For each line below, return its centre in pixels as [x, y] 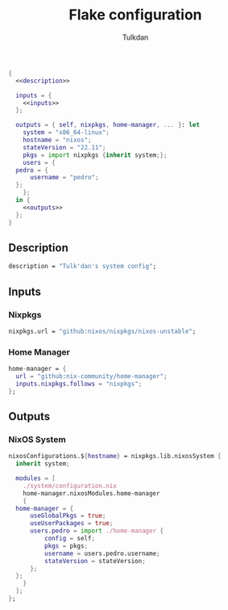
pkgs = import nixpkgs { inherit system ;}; [95, 155]
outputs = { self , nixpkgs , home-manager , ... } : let [108, 125]
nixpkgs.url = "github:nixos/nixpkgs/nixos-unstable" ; [102, 331]
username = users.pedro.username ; [102, 553]
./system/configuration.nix [70, 486]
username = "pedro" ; [64, 178]
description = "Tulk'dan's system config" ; [83, 267]
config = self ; [69, 539]
